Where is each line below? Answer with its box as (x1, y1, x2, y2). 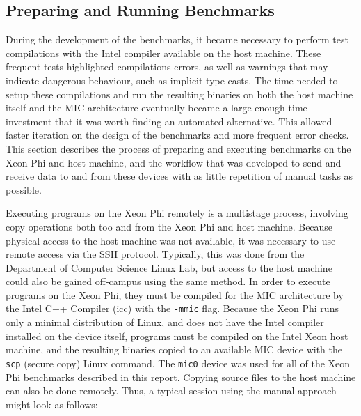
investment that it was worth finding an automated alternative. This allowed (6, 114, 332, 128)
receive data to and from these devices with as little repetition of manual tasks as (6, 169, 353, 183)
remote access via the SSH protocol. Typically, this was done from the (6, 247, 305, 261)
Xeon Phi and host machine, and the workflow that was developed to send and (6, 155, 342, 169)
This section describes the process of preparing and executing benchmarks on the (6, 141, 351, 155)
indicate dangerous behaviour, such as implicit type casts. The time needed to (6, 72, 338, 87)
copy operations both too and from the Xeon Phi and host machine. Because (6, 219, 333, 233)
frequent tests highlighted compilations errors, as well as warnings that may (6, 59, 328, 74)
